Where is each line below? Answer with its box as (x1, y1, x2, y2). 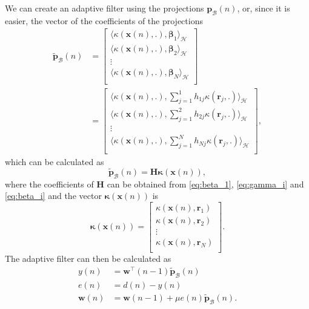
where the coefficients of (5, 177, 94, 190)
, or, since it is (237, 2, 290, 14)
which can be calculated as (5, 155, 104, 168)
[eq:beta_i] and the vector (5, 189, 102, 202)
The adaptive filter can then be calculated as (5, 252, 171, 265)
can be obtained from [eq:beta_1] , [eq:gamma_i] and (107, 177, 304, 190)
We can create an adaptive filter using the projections (5, 2, 204, 14)
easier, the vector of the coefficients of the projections (5, 14, 203, 27)
